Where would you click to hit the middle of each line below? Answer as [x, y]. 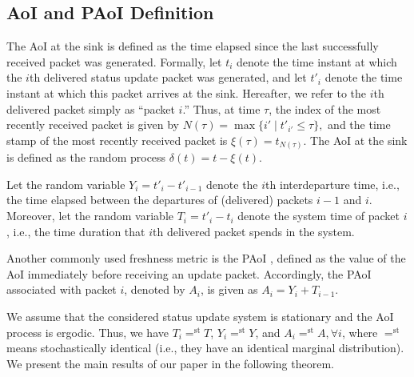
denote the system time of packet [319, 216]
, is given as [229, 289]
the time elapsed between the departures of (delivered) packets [160, 200]
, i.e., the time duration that [76, 231]
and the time [359, 124]
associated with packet [62, 289]
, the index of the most [325, 108]
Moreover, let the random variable [90, 216]
